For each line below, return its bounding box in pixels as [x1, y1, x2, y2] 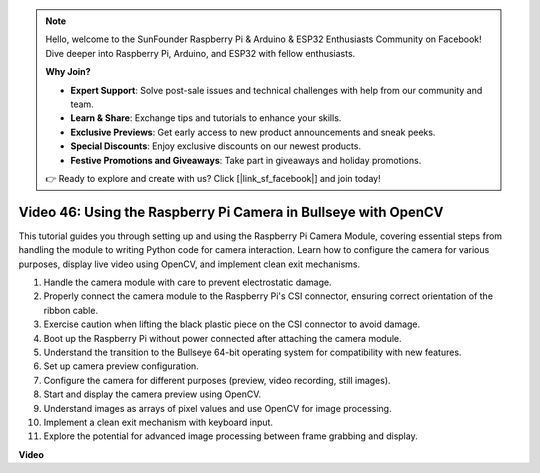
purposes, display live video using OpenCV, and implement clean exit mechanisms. [18, 258, 360, 270]
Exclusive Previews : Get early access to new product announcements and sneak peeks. [70, 126, 436, 138]
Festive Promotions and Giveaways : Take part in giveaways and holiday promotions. [70, 154, 422, 166]
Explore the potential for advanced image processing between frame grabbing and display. [43, 430, 419, 442]
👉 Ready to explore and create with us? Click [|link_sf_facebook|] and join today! [45, 172, 381, 184]
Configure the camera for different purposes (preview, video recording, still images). [43, 374, 391, 386]
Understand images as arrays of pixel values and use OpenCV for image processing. [43, 402, 392, 414]
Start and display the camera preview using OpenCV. [43, 388, 262, 400]
